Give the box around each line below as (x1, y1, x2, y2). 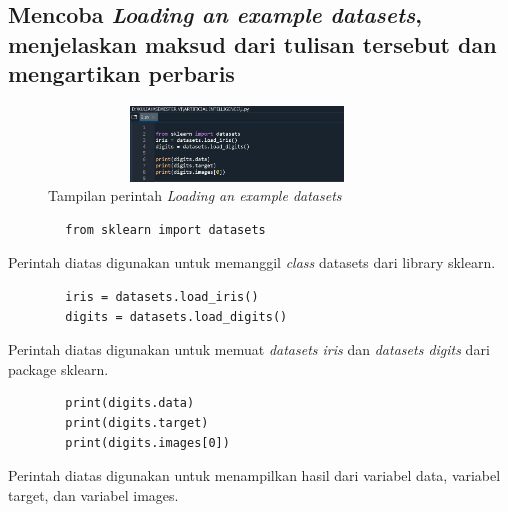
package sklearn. (8, 358, 109, 379)
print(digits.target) (65, 415, 209, 430)
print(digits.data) (65, 396, 195, 411)
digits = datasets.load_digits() (65, 309, 288, 324)
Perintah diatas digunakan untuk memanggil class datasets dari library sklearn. (8, 252, 496, 273)
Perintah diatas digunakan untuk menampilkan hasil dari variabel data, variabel (8, 465, 501, 486)
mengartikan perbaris (8, 58, 235, 89)
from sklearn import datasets (65, 222, 266, 237)
